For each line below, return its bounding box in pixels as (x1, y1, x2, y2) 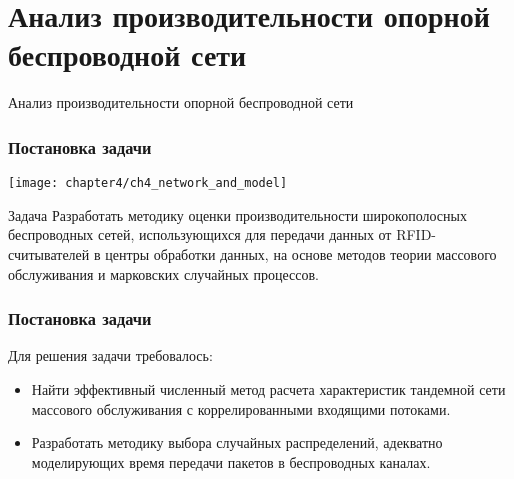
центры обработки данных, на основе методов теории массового (105, 243, 497, 264)
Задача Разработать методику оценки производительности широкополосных (8, 204, 467, 225)
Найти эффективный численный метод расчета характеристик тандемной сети (31, 378, 506, 399)
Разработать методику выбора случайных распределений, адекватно (31, 432, 443, 453)
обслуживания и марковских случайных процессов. (8, 263, 319, 284)
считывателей (8, 243, 90, 264)
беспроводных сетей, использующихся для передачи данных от (8, 224, 392, 245)
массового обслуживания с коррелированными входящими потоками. (31, 398, 451, 419)
